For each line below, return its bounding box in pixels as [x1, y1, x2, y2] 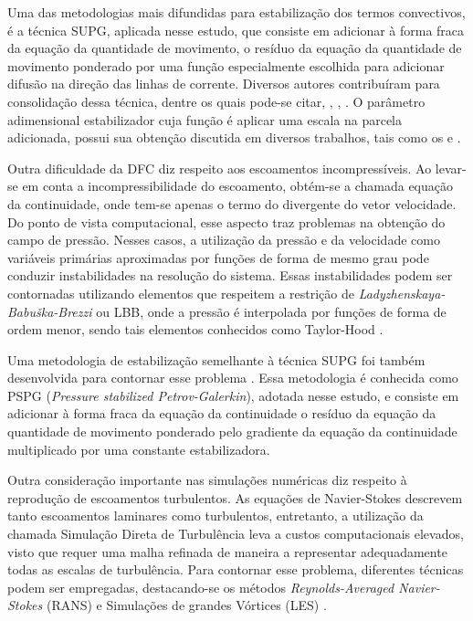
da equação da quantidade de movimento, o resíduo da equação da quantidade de [7, 38, 462, 58]
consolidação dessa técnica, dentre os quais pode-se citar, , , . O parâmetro [7, 91, 426, 111]
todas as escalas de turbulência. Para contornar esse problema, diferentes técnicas [7, 560, 464, 579]
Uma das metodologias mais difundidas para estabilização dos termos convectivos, [7, 3, 466, 21]
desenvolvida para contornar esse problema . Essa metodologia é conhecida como [7, 368, 458, 387]
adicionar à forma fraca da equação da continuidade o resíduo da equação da [7, 404, 436, 423]
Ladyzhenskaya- [358, 283, 446, 302]
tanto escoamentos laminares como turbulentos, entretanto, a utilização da [7, 506, 424, 525]
